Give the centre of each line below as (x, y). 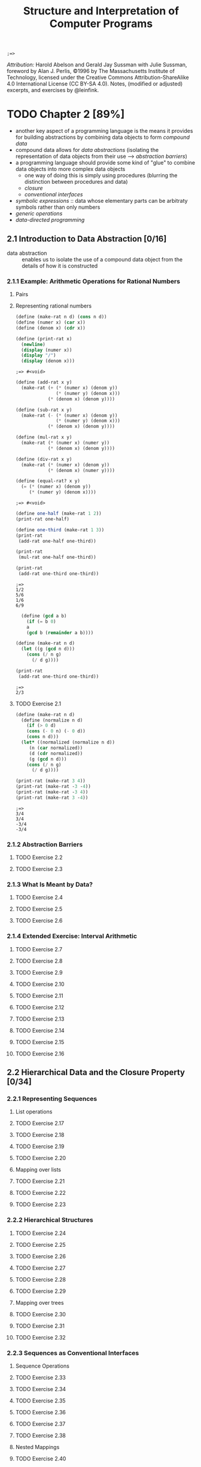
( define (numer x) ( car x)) (50, 322)
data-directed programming (50, 220)
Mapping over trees (40, 1302)
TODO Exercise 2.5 (39, 909)
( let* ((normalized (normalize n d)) (68, 742)
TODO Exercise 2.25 (41, 1244)
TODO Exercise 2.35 (40, 1401)
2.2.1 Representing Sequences (52, 1099)
